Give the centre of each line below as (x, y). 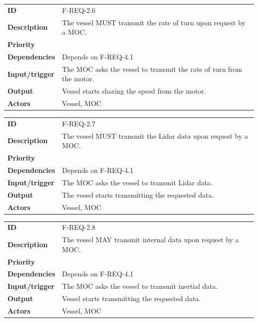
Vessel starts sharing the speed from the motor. (134, 91)
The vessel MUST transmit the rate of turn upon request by (154, 22)
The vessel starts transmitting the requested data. (138, 194)
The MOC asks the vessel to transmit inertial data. (140, 286)
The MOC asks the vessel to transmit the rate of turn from (152, 69)
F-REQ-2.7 (79, 123)
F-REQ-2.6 (79, 10)
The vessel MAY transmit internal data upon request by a (151, 240)
